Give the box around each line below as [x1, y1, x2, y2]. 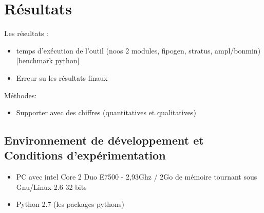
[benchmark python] [16, 55, 80, 66]
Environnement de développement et [4, 132, 204, 148]
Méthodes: [4, 90, 37, 100]
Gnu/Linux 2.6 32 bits [16, 181, 87, 192]
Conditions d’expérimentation [4, 147, 166, 163]
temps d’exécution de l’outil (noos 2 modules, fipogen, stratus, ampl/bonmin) [16, 45, 261, 56]
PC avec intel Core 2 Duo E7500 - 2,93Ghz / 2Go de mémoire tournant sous [16, 171, 257, 182]
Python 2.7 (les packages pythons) [16, 199, 124, 209]
